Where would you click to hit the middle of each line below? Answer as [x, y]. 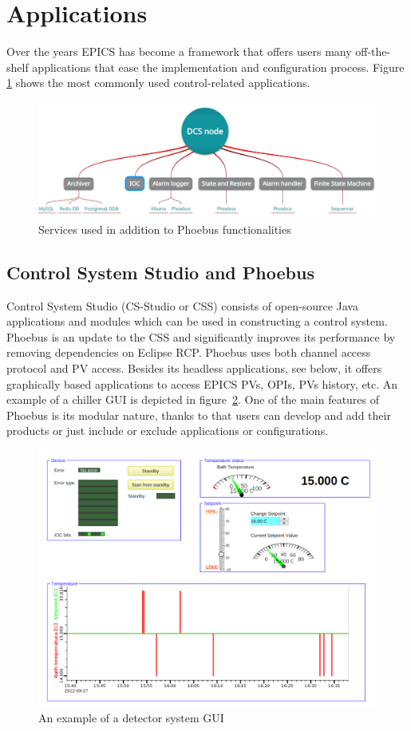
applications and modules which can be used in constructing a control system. [197, 321]
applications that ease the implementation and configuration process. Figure [218, 67]
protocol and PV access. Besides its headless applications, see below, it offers [194, 368]
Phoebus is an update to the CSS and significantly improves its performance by [201, 336]
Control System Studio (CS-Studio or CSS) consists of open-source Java [182, 305]
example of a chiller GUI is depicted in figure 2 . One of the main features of [193, 399]
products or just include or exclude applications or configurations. [168, 431]
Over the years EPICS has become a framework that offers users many [179, 51]
